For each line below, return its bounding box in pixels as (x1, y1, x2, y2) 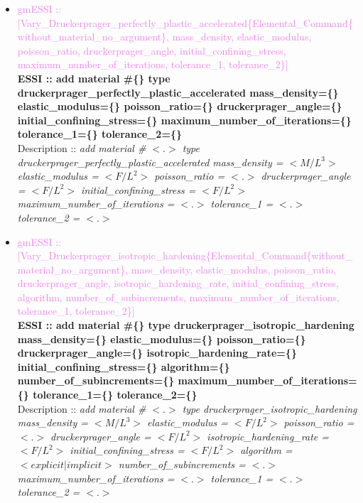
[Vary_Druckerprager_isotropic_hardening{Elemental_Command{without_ (17, 248, 353, 263)
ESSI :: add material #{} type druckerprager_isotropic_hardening (17, 318, 354, 332)
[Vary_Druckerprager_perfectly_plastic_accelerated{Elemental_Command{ (17, 15, 353, 30)
